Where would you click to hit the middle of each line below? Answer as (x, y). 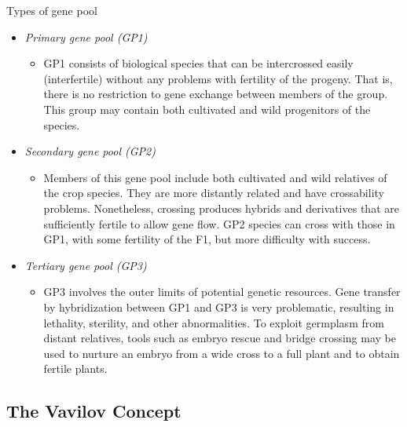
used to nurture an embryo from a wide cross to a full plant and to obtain (222, 353)
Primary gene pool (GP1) (86, 36)
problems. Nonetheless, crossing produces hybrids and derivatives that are (221, 208)
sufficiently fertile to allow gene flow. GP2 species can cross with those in (219, 223)
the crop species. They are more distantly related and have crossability (214, 193)
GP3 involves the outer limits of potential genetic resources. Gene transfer (222, 292)
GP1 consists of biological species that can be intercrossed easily (198, 63)
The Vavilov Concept (94, 411)
